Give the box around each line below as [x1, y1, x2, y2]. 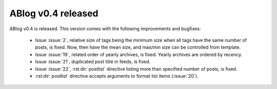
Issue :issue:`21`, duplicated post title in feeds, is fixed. [35, 59, 151, 65]
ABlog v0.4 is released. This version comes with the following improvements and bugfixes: [9, 26, 201, 32]
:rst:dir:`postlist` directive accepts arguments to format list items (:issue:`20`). [35, 73, 199, 79]
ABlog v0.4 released [9, 8, 98, 19]
